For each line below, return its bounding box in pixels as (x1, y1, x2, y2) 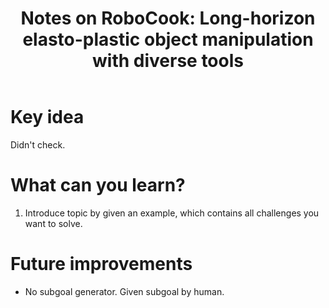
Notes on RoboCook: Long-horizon (20, 7, 316, 30)
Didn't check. (10, 138, 66, 151)
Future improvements (10, 253, 193, 276)
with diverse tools (92, 50, 244, 72)
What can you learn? (10, 174, 186, 197)
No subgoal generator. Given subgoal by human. (24, 285, 225, 297)
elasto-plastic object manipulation (22, 28, 314, 51)
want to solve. (24, 217, 83, 229)
